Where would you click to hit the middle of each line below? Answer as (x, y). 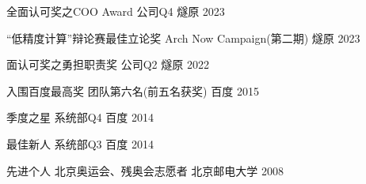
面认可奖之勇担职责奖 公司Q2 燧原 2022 (108, 64)
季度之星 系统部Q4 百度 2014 (80, 117)
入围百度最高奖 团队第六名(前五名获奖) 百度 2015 (133, 90)
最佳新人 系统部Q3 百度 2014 (80, 143)
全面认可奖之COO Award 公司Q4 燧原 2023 (116, 11)
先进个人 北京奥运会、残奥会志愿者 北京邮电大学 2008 (145, 170)
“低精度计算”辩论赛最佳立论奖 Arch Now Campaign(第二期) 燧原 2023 (183, 38)
